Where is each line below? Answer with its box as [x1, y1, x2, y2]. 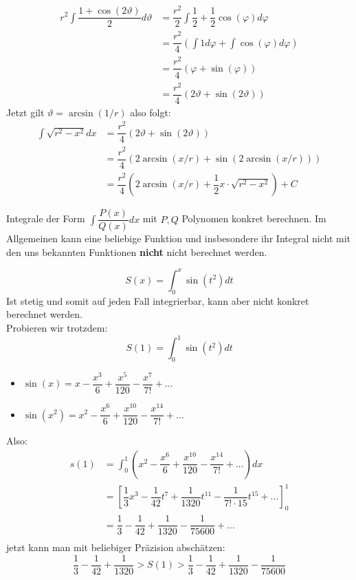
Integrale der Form [6, 211, 85, 226]
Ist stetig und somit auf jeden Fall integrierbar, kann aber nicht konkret [6, 293, 309, 308]
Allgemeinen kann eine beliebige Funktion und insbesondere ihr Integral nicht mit [6, 231, 351, 246]
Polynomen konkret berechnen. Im [181, 211, 326, 226]
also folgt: [130, 105, 171, 119]
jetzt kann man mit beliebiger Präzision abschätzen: [6, 540, 225, 555]
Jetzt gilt [6, 105, 45, 119]
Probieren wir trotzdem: [6, 320, 108, 334]
